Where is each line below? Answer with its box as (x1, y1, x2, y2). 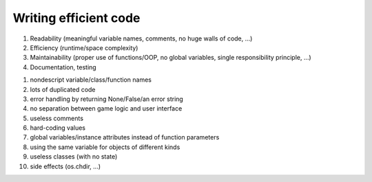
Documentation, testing (30, 62, 96, 71)
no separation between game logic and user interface (30, 104, 183, 113)
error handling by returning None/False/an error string (30, 95, 184, 103)
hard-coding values (30, 124, 86, 132)
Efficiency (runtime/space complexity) (30, 43, 138, 52)
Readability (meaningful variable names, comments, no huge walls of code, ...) (30, 34, 253, 43)
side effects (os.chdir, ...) (30, 162, 101, 170)
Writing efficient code (12, 10, 141, 25)
